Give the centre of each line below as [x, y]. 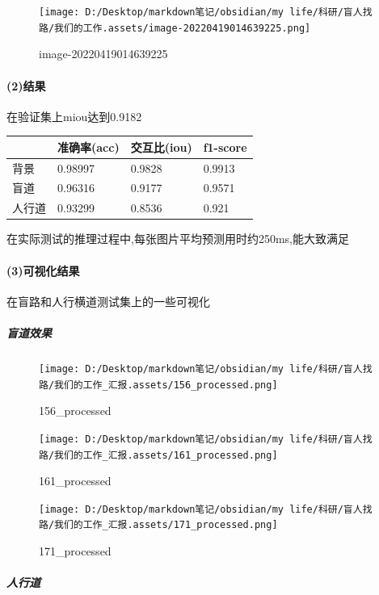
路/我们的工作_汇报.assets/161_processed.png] [158, 455]
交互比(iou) [161, 147]
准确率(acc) [88, 147]
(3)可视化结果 [43, 270]
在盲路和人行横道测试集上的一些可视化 [108, 301]
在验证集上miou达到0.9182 [74, 116]
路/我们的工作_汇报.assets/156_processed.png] [158, 385]
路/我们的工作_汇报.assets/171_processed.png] [158, 525]
